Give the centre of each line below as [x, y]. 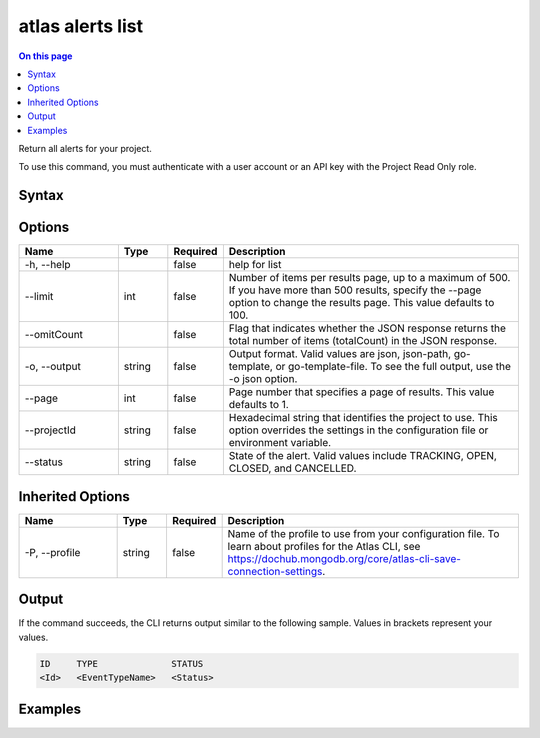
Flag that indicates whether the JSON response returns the [367, 328]
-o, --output [53, 367]
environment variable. [280, 443]
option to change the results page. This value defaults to [361, 303]
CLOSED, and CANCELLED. [292, 468]
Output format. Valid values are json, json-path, [340, 354]
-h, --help [47, 265]
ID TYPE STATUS [121, 663]
